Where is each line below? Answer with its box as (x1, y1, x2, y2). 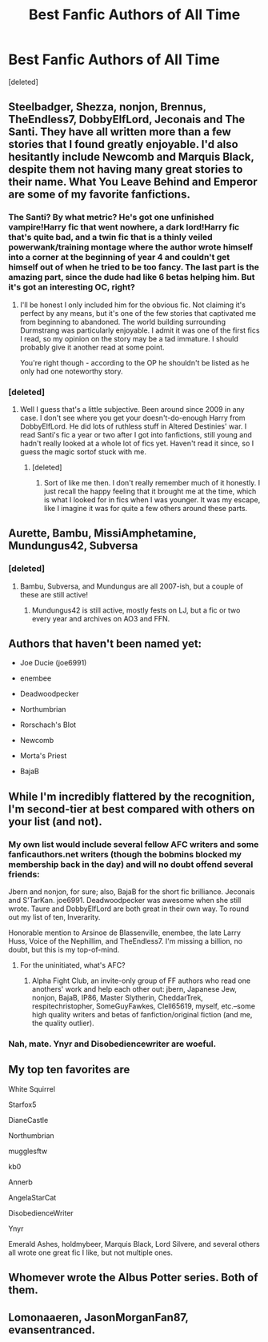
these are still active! (19, 589, 88, 599)
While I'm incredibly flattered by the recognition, (8, 789, 255, 803)
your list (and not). (8, 814, 102, 829)
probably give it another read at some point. (19, 342, 166, 352)
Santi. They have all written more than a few (8, 126, 232, 139)
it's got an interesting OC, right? (8, 282, 136, 293)
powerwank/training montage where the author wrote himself (8, 242, 254, 253)
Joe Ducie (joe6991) (19, 658, 87, 668)
